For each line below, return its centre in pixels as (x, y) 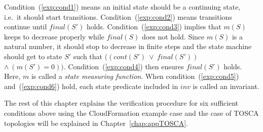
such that (88, 56)
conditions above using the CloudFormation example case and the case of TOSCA (131, 113)
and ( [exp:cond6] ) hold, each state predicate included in (91, 86)
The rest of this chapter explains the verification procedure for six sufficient (121, 103)
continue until (26, 27)
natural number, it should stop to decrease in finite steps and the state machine (128, 46)
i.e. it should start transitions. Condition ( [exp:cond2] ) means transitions (118, 16)
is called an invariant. (226, 86)
